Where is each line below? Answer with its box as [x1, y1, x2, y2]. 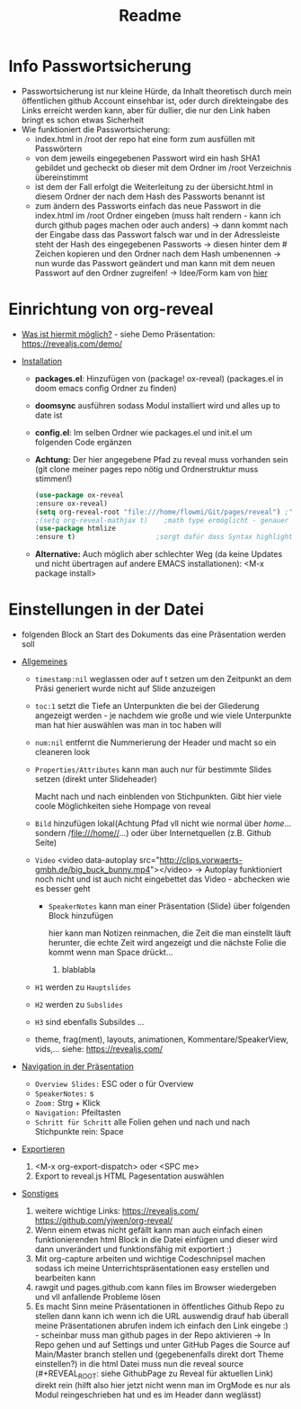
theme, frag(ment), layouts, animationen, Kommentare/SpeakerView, [34, 1034, 289, 1045]
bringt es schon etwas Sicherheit [21, 114, 145, 125]
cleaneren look [34, 747, 91, 758]
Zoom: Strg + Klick [34, 1098, 101, 1108]
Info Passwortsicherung [8, 56, 192, 76]
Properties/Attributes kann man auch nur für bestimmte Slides [34, 764, 272, 775]
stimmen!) [34, 473, 73, 484]
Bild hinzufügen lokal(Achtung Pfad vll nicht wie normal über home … [34, 818, 292, 829]
